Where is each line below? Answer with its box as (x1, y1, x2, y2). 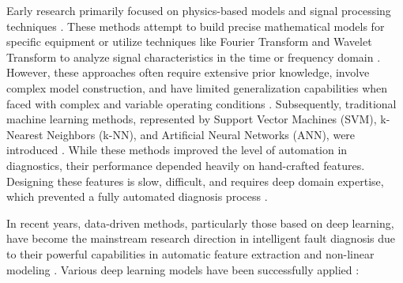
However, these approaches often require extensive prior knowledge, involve (6, 64, 370, 81)
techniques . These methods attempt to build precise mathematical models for (6, 17, 385, 34)
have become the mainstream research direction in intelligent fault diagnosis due (6, 230, 395, 247)
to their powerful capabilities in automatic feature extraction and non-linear (6, 245, 375, 262)
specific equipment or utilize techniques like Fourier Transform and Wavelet (6, 33, 372, 50)
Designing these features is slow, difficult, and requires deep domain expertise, (6, 172, 384, 189)
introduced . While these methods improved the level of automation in (6, 141, 348, 158)
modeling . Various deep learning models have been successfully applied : (6, 261, 360, 277)
